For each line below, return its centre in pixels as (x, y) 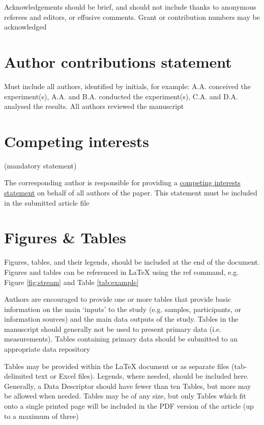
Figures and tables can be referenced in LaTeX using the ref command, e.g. (122, 272)
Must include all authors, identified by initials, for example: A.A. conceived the (127, 86)
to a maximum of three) (41, 416)
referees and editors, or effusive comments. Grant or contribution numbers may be (132, 17)
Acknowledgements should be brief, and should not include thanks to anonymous (130, 7)
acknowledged (25, 27)
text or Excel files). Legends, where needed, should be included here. (142, 376)
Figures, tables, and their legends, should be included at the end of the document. (132, 262)
